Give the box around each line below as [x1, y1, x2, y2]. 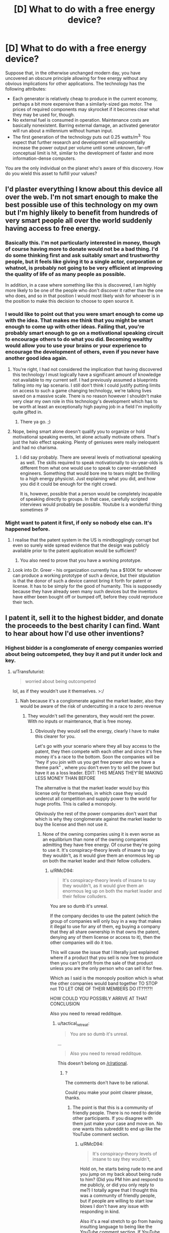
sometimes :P [20, 506, 49, 512]
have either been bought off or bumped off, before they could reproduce [12, 593, 163, 599]
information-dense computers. [12, 155, 76, 161]
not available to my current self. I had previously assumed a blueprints [12, 377, 158, 383]
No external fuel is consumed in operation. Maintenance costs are [12, 117, 149, 123]
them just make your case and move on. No [72, 1120, 162, 1127]
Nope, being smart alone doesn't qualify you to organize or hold [12, 428, 145, 434]
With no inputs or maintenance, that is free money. [27, 718, 132, 724]
